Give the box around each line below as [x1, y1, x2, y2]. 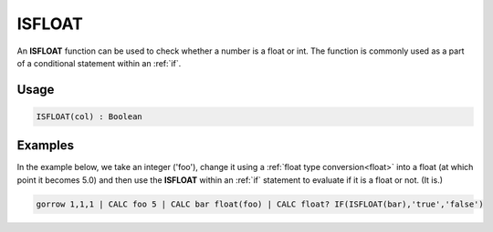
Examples [16, 137, 75, 154]
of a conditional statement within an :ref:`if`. [16, 57, 182, 68]
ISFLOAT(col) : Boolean [36, 111, 143, 122]
